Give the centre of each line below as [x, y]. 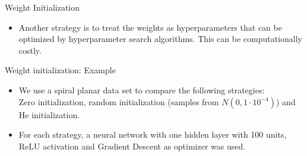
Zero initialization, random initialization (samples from [119, 101]
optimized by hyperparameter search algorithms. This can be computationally [161, 39]
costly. [30, 50]
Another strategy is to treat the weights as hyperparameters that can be [150, 27]
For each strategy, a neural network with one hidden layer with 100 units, [153, 134]
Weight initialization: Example [60, 70]
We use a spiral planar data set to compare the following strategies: [142, 90]
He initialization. [49, 114]
